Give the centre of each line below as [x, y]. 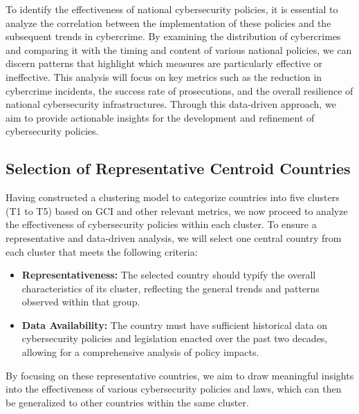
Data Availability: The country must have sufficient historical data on [175, 324]
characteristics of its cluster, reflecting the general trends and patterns [171, 288]
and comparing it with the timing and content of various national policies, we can [179, 49]
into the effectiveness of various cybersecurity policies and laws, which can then [174, 389]
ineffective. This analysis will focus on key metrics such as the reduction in [164, 76]
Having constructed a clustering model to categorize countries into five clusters [173, 197]
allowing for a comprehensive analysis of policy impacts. [140, 352]
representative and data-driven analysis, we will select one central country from [174, 237]
